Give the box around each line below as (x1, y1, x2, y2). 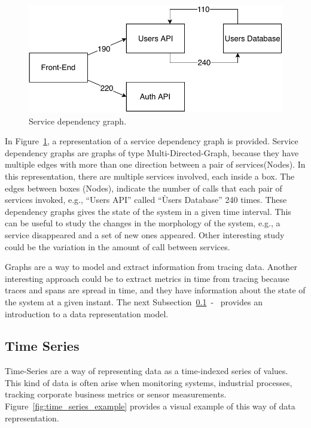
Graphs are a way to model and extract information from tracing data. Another (5, 260, 297, 273)
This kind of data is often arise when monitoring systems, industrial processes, (5, 376, 292, 388)
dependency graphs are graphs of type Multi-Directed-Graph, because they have (5, 146, 299, 159)
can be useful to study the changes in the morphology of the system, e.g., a (5, 217, 280, 229)
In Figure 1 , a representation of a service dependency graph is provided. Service (5, 135, 298, 147)
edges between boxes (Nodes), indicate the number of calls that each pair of (5, 181, 282, 194)
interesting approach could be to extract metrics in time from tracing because (5, 272, 289, 284)
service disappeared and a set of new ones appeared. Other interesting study (5, 228, 285, 241)
